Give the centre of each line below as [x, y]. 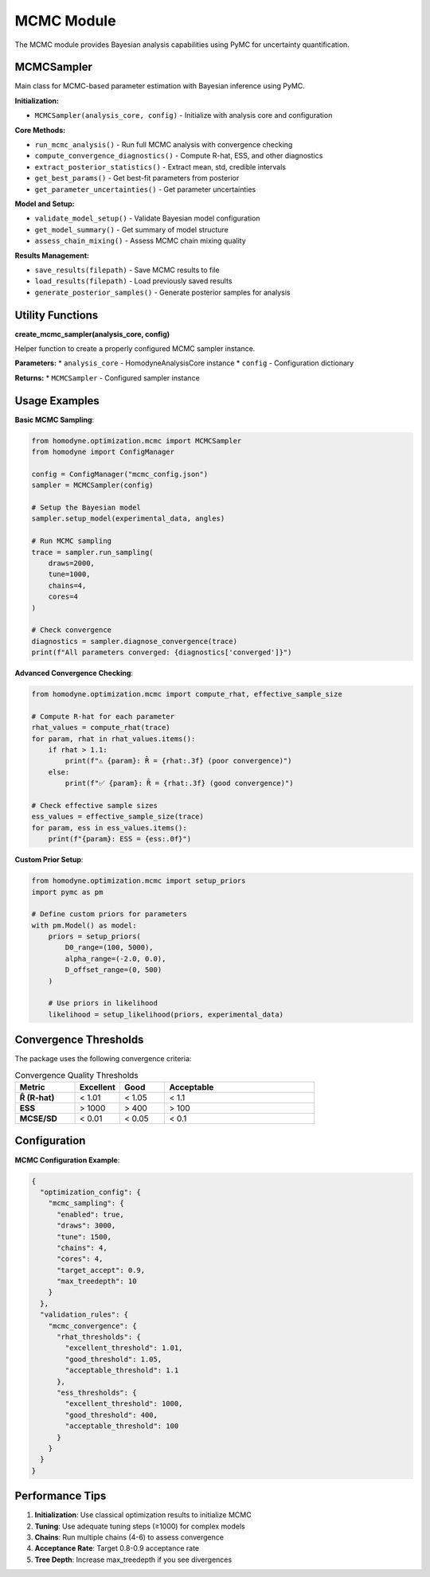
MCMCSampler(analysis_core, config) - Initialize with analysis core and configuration [184, 115]
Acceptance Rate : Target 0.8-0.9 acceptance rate [117, 1548]
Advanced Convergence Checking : [74, 673]
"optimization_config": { [90, 1192]
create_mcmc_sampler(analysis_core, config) [92, 334]
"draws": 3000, [86, 1226]
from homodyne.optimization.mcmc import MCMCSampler [137, 441]
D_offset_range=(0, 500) [113, 970]
